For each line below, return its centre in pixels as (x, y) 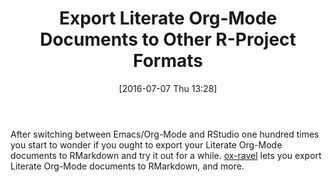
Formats (168, 61)
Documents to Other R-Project (168, 39)
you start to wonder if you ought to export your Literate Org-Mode (146, 144)
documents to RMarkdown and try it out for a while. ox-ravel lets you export (166, 155)
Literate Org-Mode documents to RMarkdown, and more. (127, 166)
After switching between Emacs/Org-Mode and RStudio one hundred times (165, 134)
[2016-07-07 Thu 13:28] (168, 88)
